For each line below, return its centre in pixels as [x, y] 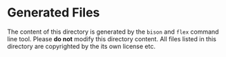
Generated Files [54, 13]
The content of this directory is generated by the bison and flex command [113, 32]
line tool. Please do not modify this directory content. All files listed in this [112, 38]
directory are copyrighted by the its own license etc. [81, 46]
